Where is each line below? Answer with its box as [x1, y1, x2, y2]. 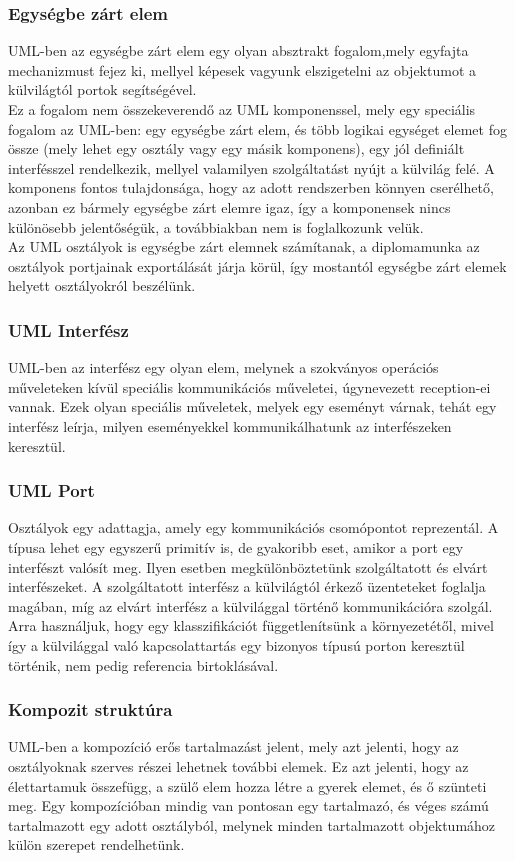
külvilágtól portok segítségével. [8, 79, 197, 100]
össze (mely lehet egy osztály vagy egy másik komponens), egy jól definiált [8, 138, 465, 159]
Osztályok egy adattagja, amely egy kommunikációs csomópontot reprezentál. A [8, 517, 499, 538]
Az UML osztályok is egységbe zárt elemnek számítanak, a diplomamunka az [8, 236, 480, 257]
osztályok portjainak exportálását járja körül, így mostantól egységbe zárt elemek [8, 255, 507, 276]
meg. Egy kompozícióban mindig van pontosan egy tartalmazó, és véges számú [8, 795, 489, 816]
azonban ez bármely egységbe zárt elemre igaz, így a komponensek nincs [8, 196, 451, 217]
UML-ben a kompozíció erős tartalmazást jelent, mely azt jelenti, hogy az [8, 736, 459, 757]
